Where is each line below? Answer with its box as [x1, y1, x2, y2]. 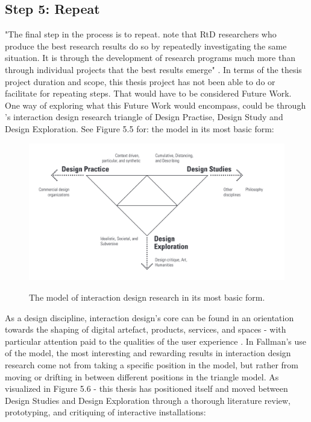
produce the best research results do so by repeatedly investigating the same [5, 39, 287, 52]
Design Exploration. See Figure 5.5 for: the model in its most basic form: [5, 122, 274, 135]
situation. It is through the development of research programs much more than [5, 51, 295, 64]
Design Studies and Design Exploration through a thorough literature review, [5, 394, 291, 406]
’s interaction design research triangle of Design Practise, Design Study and [5, 110, 283, 123]
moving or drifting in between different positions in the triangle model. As [5, 370, 279, 383]
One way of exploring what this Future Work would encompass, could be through [5, 98, 306, 111]
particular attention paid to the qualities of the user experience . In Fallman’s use [5, 334, 307, 347]
